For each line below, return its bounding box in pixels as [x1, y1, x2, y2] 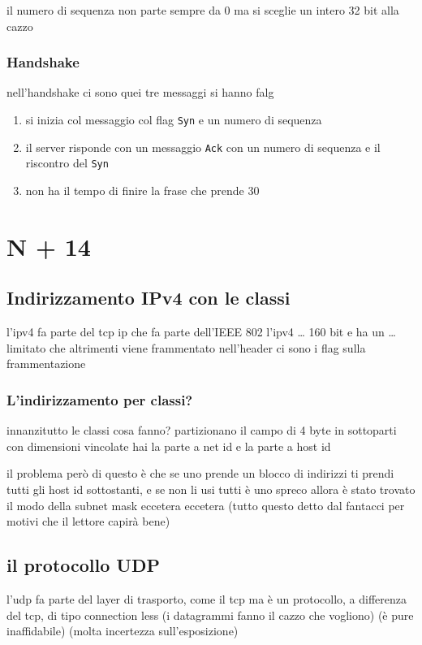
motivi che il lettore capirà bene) [6, 513, 170, 530]
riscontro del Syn [25, 154, 109, 171]
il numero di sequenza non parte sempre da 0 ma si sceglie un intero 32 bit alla [6, 2, 399, 18]
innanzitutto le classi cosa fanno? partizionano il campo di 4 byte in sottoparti [6, 422, 397, 439]
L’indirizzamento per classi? [6, 389, 193, 409]
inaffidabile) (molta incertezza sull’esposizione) [6, 622, 239, 639]
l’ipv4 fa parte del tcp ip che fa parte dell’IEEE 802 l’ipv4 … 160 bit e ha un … [6, 323, 396, 340]
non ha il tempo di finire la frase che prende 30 [25, 181, 260, 198]
